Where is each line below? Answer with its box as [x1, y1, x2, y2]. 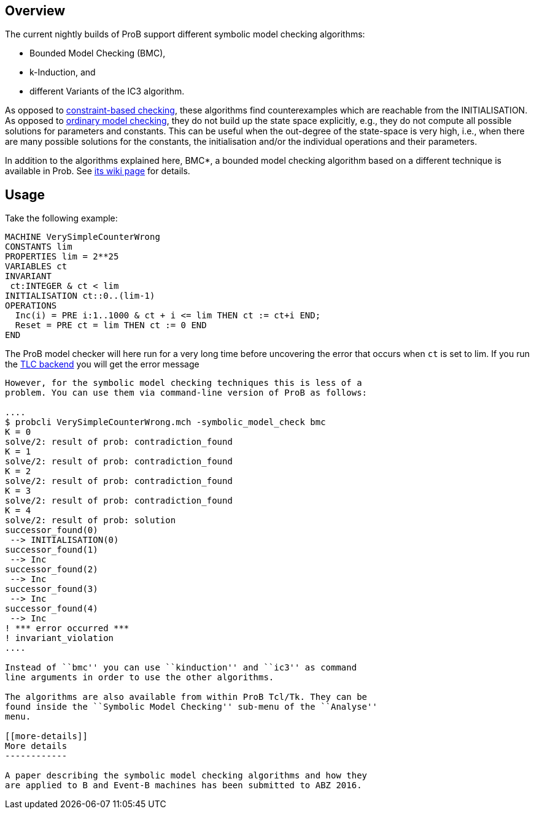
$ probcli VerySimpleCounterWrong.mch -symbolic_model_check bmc [5, 417, 326, 428]
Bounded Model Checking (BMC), [29, 48, 166, 59]
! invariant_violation [5, 633, 114, 643]
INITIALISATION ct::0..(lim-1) [5, 291, 155, 301]
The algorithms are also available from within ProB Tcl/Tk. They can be [5, 692, 368, 702]
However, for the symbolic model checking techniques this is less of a [5, 378, 362, 388]
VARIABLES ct [5, 261, 68, 272]
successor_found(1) [5, 545, 98, 555]
